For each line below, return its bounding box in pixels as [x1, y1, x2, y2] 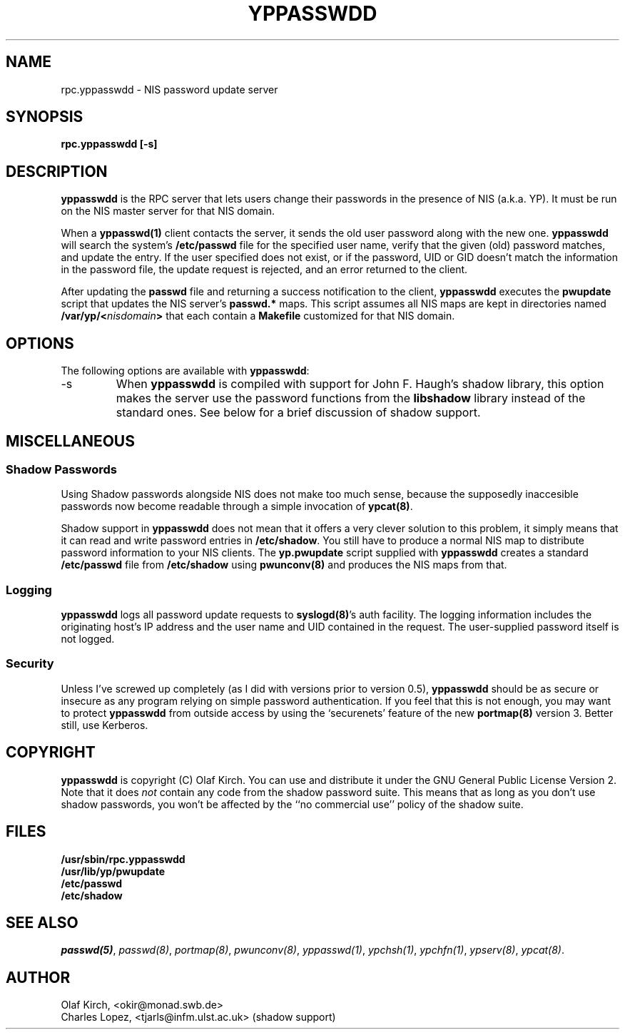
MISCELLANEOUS [6, 432, 135, 450]
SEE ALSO [6, 913, 78, 932]
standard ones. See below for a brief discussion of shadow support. [116, 405, 481, 420]
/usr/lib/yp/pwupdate [61, 865, 165, 877]
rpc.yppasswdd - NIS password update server [61, 83, 278, 96]
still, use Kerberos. [61, 718, 148, 731]
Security [6, 656, 54, 671]
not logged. [61, 633, 115, 646]
